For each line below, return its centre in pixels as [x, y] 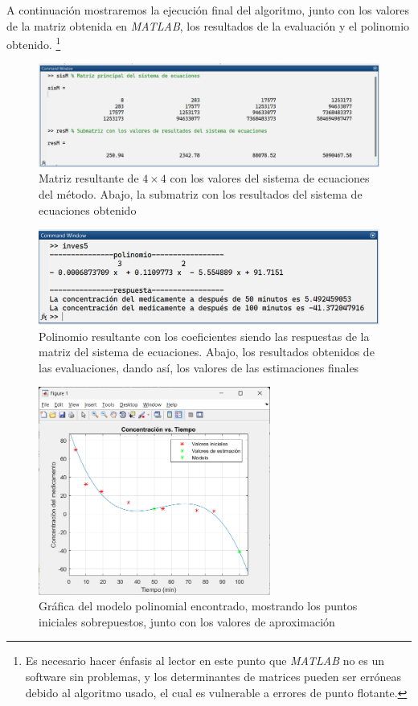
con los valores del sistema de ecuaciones [270, 178]
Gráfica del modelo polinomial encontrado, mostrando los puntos [198, 606]
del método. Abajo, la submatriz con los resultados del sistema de [201, 193]
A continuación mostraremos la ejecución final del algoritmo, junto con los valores [208, 10]
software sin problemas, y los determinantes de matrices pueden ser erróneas [213, 676]
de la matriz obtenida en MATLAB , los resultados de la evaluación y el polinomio [208, 25]
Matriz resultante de [89, 178]
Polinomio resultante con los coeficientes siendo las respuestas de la [204, 336]
